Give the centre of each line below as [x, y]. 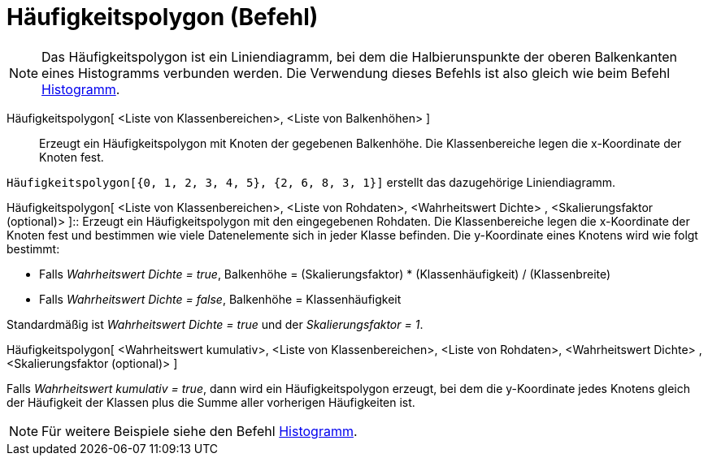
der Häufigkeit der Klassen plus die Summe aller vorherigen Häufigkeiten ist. [211, 402]
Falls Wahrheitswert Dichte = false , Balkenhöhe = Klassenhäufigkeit [220, 299]
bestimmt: [33, 248]
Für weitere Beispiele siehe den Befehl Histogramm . [200, 431]
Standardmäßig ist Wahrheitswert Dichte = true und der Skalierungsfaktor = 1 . [215, 324]
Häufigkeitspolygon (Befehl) [163, 17]
